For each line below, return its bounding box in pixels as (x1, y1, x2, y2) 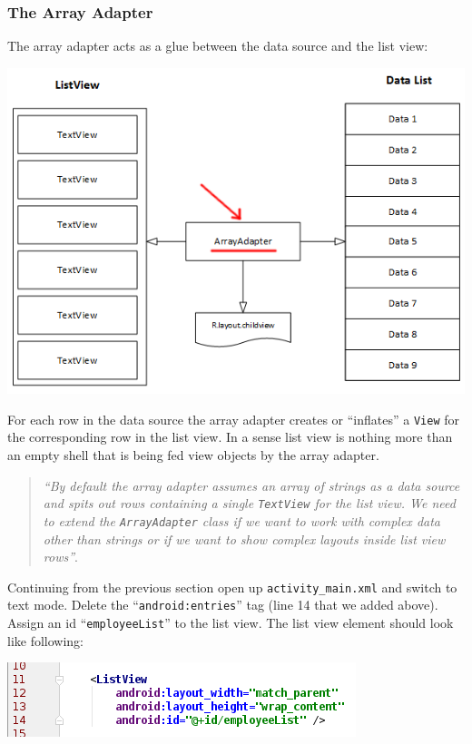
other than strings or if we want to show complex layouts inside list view (43, 529, 446, 548)
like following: (7, 631, 84, 650)
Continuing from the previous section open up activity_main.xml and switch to (7, 577, 457, 596)
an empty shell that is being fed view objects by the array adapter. (7, 445, 379, 465)
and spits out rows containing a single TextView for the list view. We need (43, 494, 456, 513)
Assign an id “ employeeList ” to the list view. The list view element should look (7, 613, 454, 632)
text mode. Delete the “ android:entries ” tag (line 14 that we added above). (7, 595, 438, 614)
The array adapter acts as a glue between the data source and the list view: (7, 36, 428, 55)
